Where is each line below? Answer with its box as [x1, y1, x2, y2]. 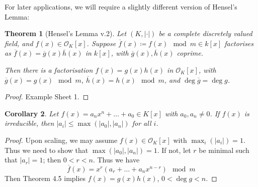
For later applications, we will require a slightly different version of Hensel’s [5, 2, 237, 12]
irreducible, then [5, 118, 54, 128]
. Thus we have [93, 154, 140, 165]
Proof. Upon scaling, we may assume [5, 134, 118, 145]
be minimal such [199, 144, 249, 155]
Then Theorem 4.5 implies [5, 172, 86, 183]
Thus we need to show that [5, 144, 89, 155]
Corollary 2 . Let [5, 108, 59, 118]
